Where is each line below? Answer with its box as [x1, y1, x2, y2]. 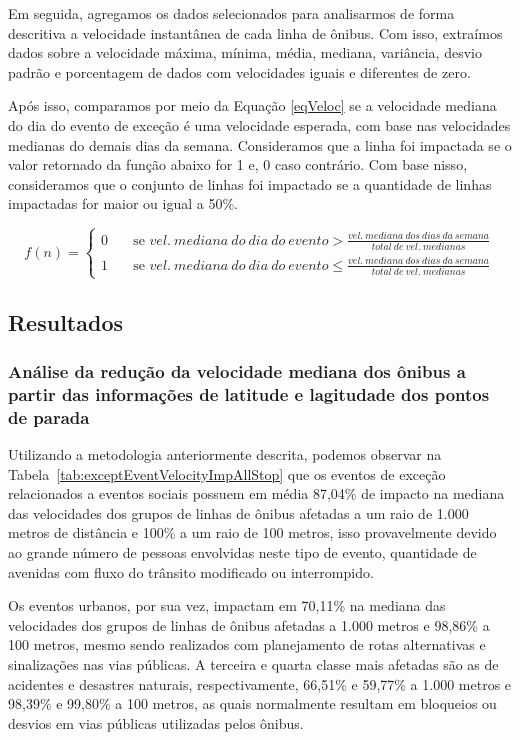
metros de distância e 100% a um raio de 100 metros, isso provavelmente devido [8, 522, 497, 543]
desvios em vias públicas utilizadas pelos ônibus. [8, 712, 304, 733]
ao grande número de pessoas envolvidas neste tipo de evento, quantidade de [8, 541, 477, 562]
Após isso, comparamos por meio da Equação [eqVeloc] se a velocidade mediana [8, 95, 497, 116]
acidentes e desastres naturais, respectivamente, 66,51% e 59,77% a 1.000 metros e [8, 673, 512, 694]
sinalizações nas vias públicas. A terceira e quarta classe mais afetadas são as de [8, 653, 499, 674]
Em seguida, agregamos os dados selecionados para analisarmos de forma [8, 3, 455, 23]
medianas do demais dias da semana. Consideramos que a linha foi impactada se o [8, 134, 512, 155]
